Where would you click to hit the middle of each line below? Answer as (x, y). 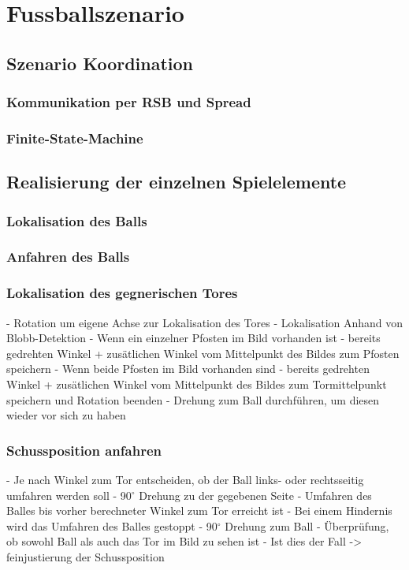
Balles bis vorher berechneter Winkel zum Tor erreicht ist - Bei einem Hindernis (199, 510)
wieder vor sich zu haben (66, 415)
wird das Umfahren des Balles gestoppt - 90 (112, 525)
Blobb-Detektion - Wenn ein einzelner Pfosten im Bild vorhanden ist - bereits (193, 338)
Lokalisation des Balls (77, 220)
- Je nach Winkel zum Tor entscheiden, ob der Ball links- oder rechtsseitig (185, 479)
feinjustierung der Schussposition (86, 556)
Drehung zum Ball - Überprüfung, (307, 525)
